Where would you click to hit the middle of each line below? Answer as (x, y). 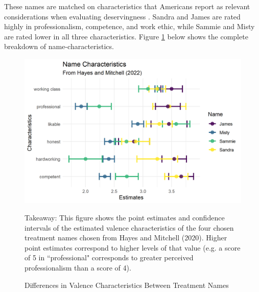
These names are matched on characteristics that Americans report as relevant (127, 6)
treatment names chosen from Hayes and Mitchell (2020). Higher (126, 238)
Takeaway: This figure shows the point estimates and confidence (125, 217)
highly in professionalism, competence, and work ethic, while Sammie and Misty (129, 26)
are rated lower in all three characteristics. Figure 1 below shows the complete (126, 36)
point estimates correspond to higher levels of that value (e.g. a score (133, 247)
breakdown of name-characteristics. (59, 46)
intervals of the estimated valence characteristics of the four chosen (129, 227)
